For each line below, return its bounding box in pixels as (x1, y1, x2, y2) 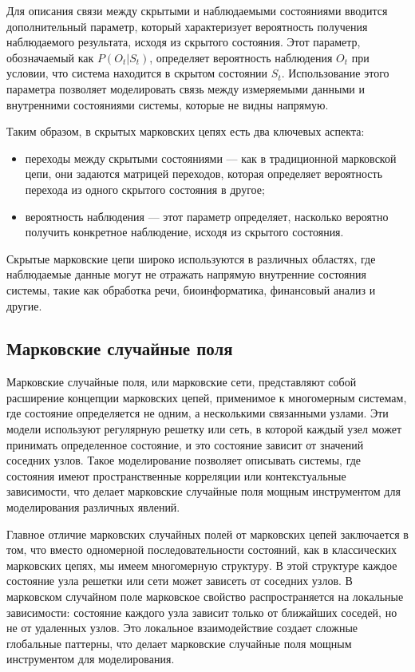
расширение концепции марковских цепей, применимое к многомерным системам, (6, 389, 407, 405)
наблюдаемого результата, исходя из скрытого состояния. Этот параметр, (6, 34, 361, 50)
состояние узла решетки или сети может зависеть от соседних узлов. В (6, 572, 353, 589)
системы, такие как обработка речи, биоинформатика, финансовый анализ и (6, 281, 376, 298)
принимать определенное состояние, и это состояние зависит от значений (6, 436, 364, 453)
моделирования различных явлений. (6, 499, 180, 516)
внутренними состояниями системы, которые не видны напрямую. (6, 96, 329, 113)
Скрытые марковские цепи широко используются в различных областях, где (6, 250, 376, 267)
